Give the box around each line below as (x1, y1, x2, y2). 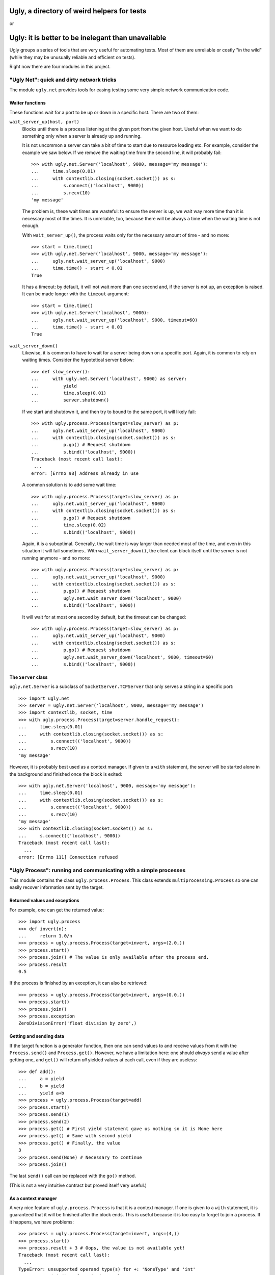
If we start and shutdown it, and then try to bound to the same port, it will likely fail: (22, 409, 196, 415)
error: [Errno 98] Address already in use (31, 470, 139, 476)
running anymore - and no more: (22, 555, 91, 561)
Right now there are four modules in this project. (9, 64, 111, 70)
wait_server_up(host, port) (9, 119, 80, 125)
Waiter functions (9, 100, 46, 106)
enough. (22, 222, 40, 229)
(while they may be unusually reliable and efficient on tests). (9, 54, 136, 60)
